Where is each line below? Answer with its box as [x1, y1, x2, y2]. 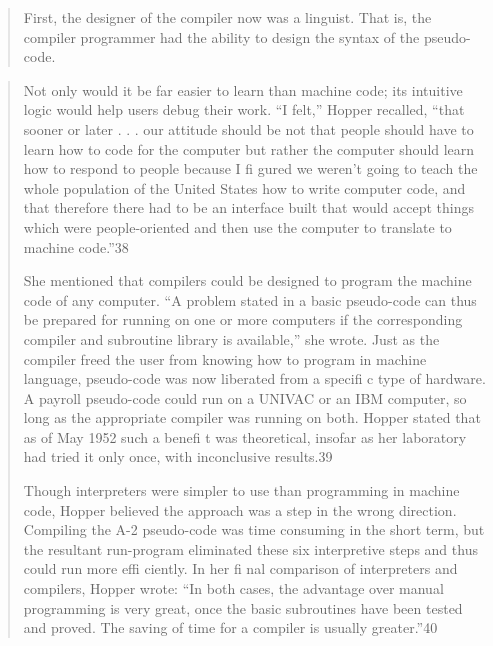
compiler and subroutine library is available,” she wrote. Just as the [23, 328, 440, 349]
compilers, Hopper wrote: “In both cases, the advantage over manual [23, 578, 444, 599]
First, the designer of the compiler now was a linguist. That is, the [23, 7, 432, 27]
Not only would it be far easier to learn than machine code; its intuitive [23, 79, 463, 100]
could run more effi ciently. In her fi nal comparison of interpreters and [23, 558, 458, 579]
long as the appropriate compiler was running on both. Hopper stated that [23, 407, 481, 428]
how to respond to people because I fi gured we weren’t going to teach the [23, 158, 478, 179]
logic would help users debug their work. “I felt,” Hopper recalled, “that [23, 99, 465, 120]
